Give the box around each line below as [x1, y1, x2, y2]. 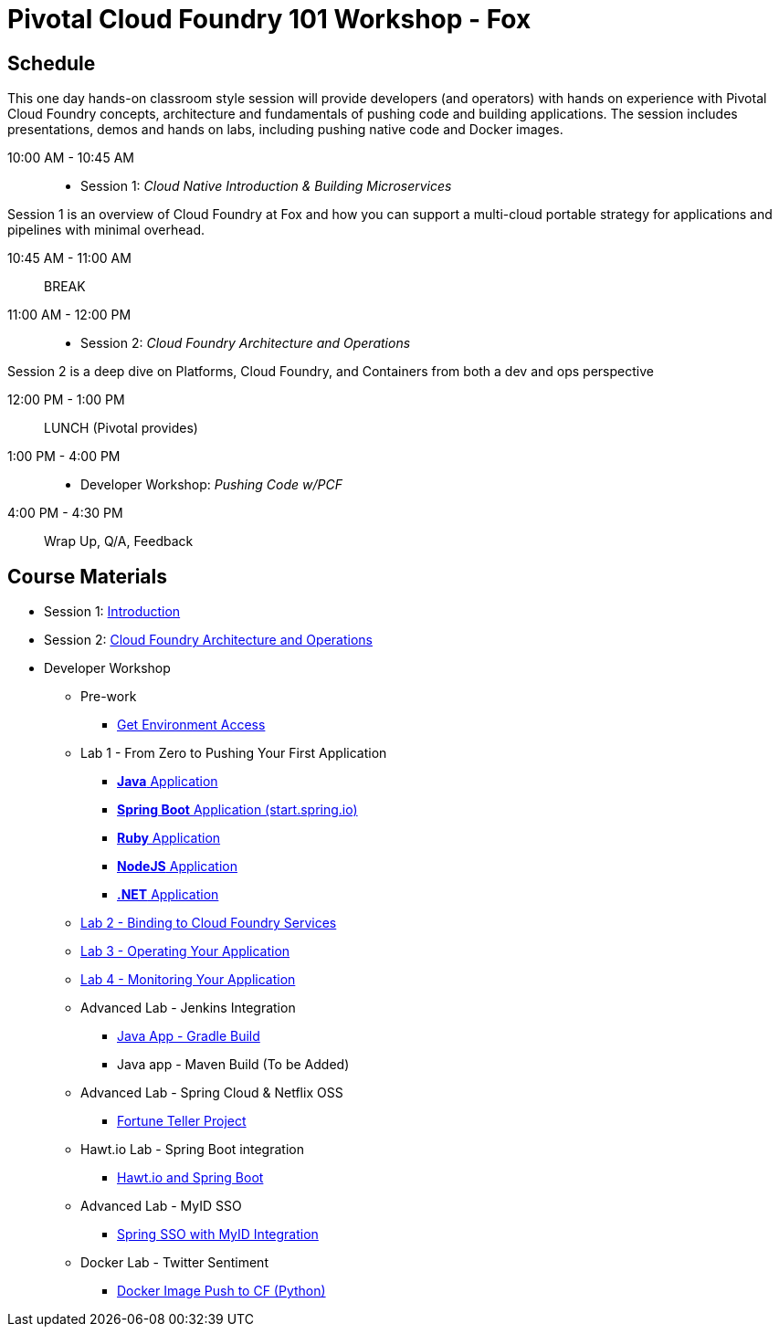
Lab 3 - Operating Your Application [80, 943, 290, 960]
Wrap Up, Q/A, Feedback [44, 533, 194, 550]
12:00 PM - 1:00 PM [7, 392, 125, 408]
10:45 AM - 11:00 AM [7, 250, 132, 267]
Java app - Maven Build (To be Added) [117, 1056, 350, 1073]
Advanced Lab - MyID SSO [80, 1198, 242, 1214]
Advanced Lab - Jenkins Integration [80, 1000, 296, 1016]
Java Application [117, 773, 218, 790]
